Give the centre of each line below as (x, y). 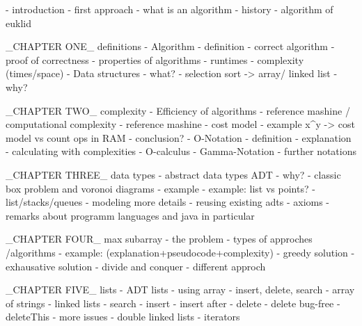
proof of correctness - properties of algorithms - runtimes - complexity (155, 59)
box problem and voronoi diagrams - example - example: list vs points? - (160, 188)
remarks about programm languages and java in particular (130, 215)
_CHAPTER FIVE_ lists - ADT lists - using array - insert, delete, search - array (180, 290)
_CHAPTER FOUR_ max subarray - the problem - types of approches (159, 239)
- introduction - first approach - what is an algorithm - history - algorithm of (170, 9)
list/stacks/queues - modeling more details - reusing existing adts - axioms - (168, 202)
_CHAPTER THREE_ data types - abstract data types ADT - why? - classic (173, 174)
